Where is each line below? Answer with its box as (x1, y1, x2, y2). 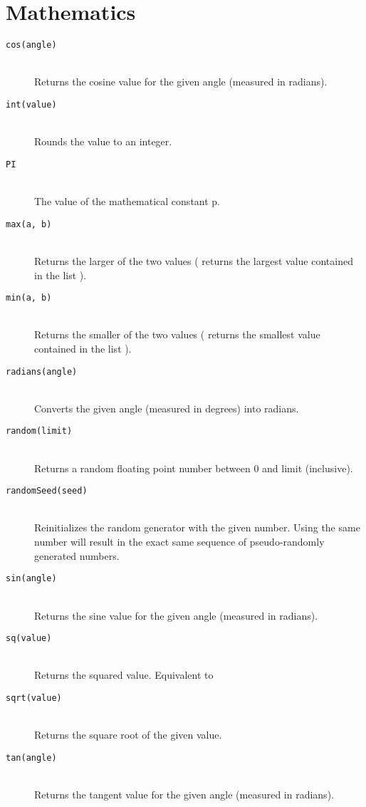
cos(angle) (6, 40, 57, 51)
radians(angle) (6, 366, 78, 377)
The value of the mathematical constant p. (34, 194, 221, 209)
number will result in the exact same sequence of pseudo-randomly (34, 534, 325, 549)
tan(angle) (6, 752, 57, 763)
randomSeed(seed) (6, 486, 88, 496)
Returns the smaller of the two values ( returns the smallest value (34, 327, 320, 342)
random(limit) (6, 426, 73, 437)
